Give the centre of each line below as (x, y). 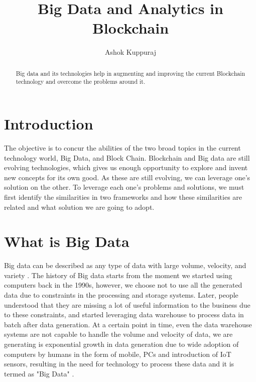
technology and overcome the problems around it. (81, 82)
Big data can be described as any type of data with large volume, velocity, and (125, 265)
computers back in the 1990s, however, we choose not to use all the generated (123, 285)
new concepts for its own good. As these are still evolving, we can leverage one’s (127, 177)
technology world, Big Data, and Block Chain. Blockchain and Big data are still (127, 157)
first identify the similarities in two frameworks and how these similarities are (123, 197)
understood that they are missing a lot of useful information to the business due (127, 304)
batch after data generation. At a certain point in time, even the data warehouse (128, 324)
